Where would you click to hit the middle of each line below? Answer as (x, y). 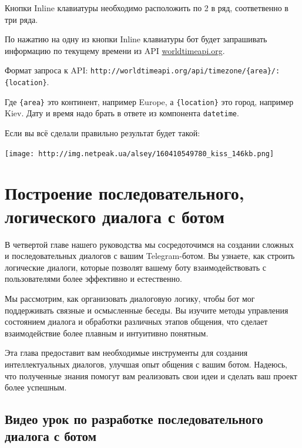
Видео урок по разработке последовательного (134, 419)
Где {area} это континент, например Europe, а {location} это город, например (149, 101)
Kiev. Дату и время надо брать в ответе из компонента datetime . (122, 113)
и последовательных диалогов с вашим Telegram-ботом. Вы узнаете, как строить (150, 256)
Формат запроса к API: (46, 70)
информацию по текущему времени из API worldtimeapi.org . (115, 50)
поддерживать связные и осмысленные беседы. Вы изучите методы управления (147, 310)
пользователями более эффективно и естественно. (93, 279)
